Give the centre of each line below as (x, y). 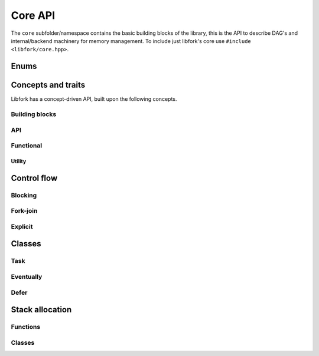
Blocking (24, 195)
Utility (19, 161)
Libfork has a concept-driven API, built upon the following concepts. (94, 99)
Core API (33, 15)
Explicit (22, 226)
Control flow (34, 178)
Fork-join (24, 211)
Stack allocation (41, 310)
